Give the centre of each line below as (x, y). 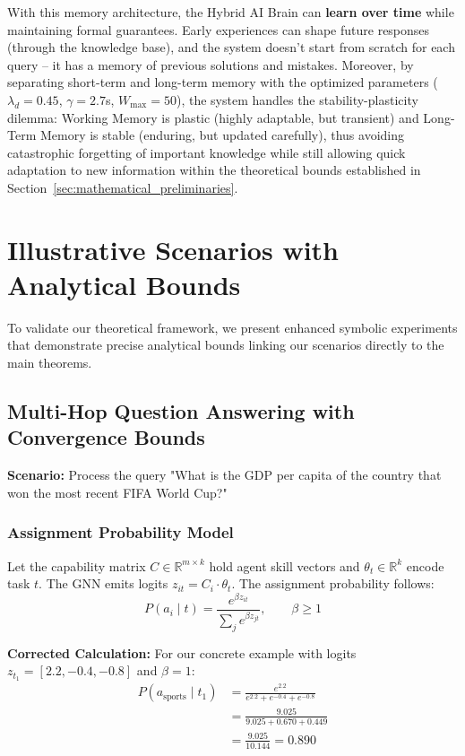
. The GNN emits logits (103, 583)
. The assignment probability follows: (333, 583)
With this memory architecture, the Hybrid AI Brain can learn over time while (231, 12)
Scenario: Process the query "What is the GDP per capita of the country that (224, 475)
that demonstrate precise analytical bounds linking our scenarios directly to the (226, 345)
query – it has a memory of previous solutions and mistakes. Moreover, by (211, 64)
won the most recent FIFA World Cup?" (117, 492)
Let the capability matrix (77, 565)
